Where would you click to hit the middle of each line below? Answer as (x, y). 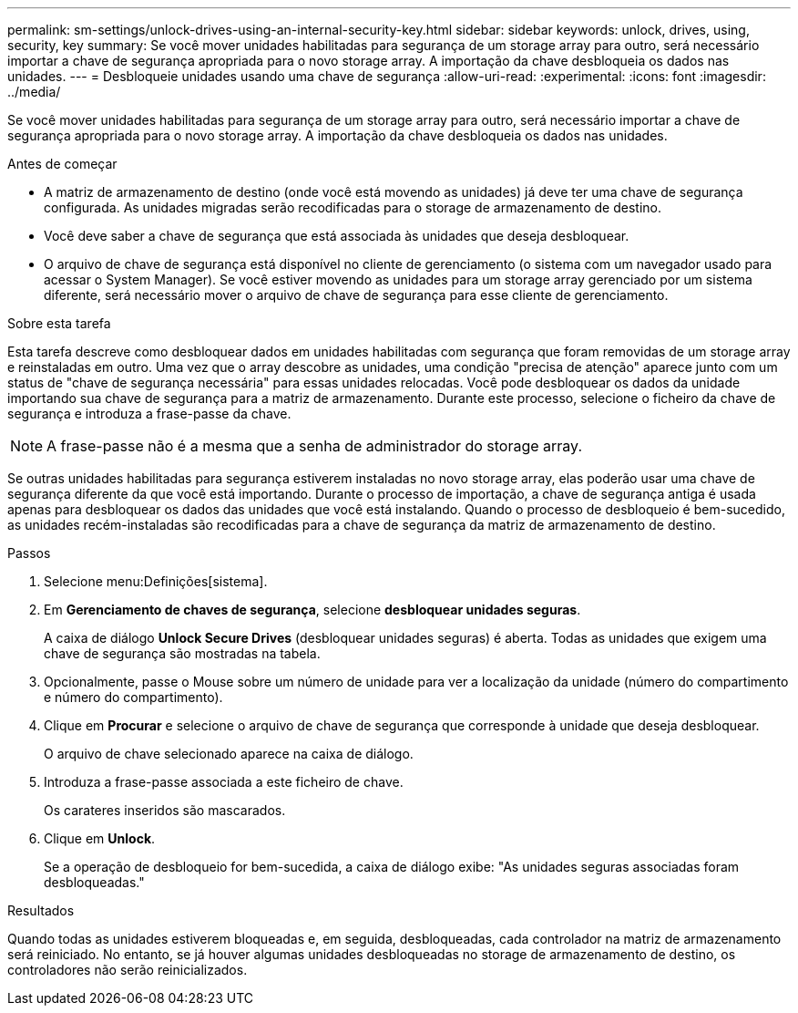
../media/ (34, 92)
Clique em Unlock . (100, 838)
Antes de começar (62, 164)
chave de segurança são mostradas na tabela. (182, 653)
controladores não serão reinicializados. (128, 970)
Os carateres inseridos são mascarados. (165, 810)
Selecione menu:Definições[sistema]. (156, 581)
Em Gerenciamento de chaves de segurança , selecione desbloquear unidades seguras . (312, 610)
